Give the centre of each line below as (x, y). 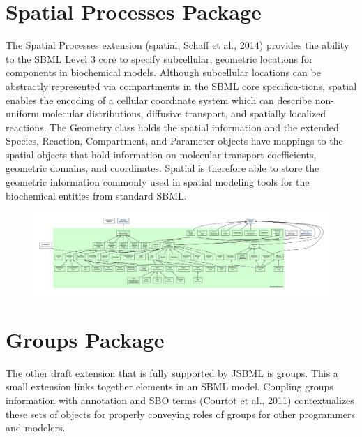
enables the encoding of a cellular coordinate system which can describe (159, 99)
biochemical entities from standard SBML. (96, 195)
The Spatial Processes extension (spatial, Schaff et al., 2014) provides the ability (178, 45)
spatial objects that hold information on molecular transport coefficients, (161, 154)
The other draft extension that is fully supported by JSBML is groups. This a (172, 372)
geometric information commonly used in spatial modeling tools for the (158, 182)
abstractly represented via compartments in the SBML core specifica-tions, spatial (181, 86)
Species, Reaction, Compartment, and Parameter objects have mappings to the (174, 141)
